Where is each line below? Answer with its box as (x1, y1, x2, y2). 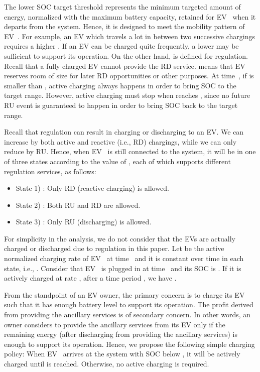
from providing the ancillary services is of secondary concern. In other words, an (4, 309, 251, 320)
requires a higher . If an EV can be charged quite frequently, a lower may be (4, 41, 239, 51)
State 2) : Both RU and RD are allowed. (16, 199, 141, 210)
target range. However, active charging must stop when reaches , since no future (4, 90, 250, 100)
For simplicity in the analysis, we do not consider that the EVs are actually (4, 233, 235, 243)
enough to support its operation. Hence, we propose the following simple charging (4, 338, 255, 349)
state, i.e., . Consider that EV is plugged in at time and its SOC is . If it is (4, 263, 241, 273)
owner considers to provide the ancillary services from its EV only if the (4, 319, 225, 329)
